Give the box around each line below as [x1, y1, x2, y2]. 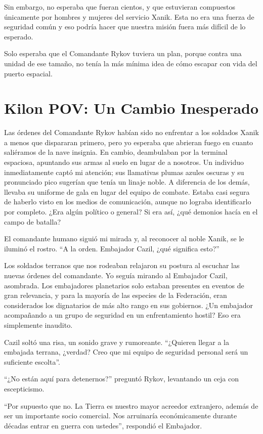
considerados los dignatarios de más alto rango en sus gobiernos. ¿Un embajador [4, 299, 253, 310]
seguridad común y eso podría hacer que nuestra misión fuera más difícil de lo [4, 21, 246, 32]
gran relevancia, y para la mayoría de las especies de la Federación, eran [4, 290, 227, 300]
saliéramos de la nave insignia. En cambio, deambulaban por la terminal [4, 147, 228, 157]
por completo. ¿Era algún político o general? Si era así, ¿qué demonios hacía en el [4, 206, 258, 217]
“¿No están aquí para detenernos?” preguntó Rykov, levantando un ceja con [4, 373, 239, 384]
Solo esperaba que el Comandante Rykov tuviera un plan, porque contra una [4, 48, 242, 59]
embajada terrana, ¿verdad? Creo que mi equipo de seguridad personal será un [4, 346, 248, 357]
